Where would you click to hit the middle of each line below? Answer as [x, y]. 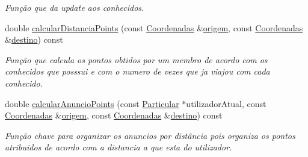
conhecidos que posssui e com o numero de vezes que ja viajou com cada [137, 71]
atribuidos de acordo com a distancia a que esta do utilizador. [119, 147]
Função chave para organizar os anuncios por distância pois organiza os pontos [150, 135]
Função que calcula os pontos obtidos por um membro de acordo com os [136, 59]
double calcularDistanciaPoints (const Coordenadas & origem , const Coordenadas [154, 27]
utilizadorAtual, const [226, 103]
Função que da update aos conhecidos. [75, 7]
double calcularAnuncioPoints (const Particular [92, 103]
